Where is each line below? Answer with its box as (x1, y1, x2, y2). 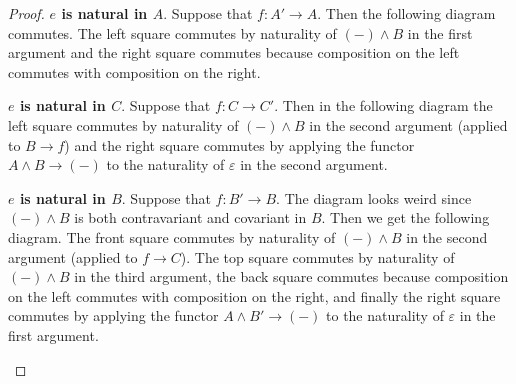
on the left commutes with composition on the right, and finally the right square (8, 285, 501, 306)
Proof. (8, 3, 45, 23)
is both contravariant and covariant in (74, 207, 307, 228)
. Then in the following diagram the (274, 95, 493, 116)
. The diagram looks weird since (276, 187, 472, 208)
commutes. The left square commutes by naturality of (8, 22, 337, 43)
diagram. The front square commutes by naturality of (8, 226, 336, 247)
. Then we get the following (321, 207, 490, 228)
